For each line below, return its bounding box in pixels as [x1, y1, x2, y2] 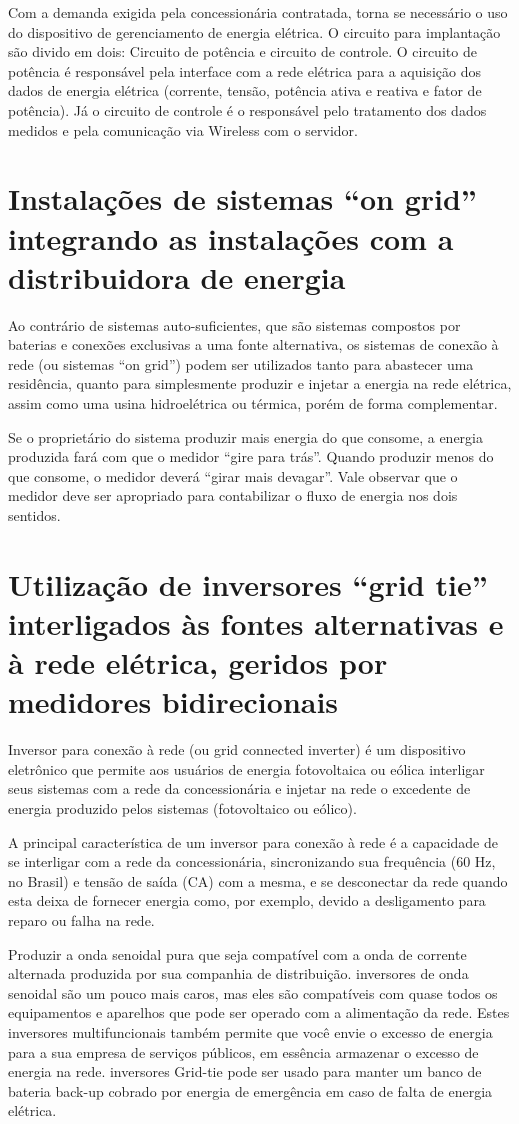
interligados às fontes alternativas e [8, 602, 504, 643]
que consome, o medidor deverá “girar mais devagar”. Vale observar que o [8, 465, 458, 486]
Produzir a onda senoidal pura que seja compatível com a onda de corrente [8, 943, 467, 964]
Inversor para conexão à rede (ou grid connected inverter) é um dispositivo [8, 739, 466, 760]
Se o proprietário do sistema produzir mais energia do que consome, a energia [8, 426, 484, 447]
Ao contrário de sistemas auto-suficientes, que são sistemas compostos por [8, 314, 461, 335]
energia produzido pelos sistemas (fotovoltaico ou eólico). [8, 798, 357, 819]
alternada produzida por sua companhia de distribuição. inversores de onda [8, 963, 469, 984]
